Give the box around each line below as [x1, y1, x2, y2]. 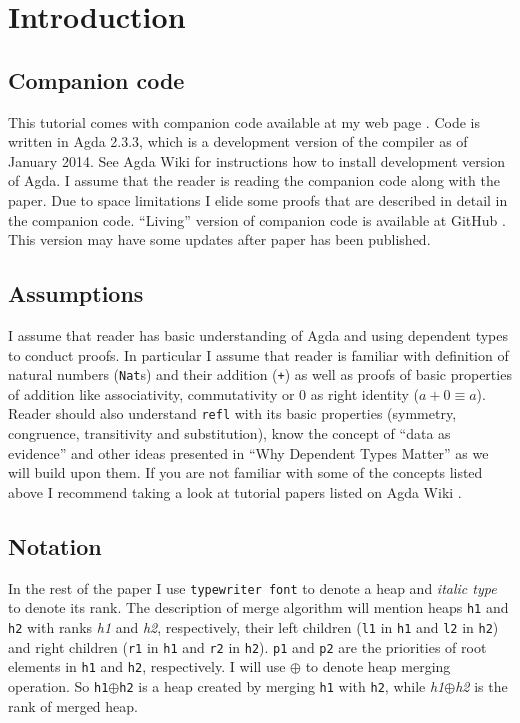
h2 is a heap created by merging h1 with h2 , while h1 [119, 675, 445, 696]
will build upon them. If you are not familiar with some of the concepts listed [8, 462, 483, 483]
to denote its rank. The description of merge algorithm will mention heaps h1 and [8, 597, 509, 618]
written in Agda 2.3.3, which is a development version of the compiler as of [8, 131, 468, 152]
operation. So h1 [8, 675, 109, 696]
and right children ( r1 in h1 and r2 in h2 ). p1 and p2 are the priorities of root [8, 636, 487, 657]
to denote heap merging [305, 656, 451, 677]
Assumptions [8, 278, 144, 309]
